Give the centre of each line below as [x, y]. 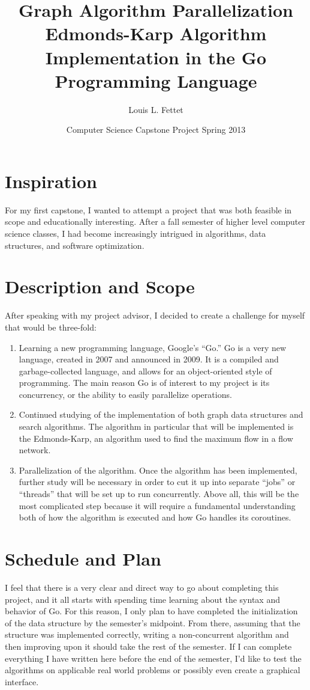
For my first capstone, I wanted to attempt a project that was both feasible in [148, 209]
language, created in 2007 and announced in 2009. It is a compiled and [149, 359]
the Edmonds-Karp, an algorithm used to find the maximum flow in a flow [156, 438]
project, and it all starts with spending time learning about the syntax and [142, 599]
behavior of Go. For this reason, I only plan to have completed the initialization [151, 611]
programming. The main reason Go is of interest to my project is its [144, 383]
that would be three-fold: [51, 327]
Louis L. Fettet [156, 109]
